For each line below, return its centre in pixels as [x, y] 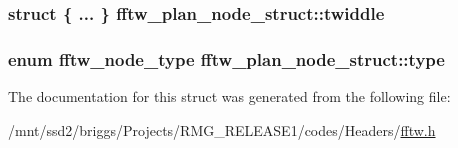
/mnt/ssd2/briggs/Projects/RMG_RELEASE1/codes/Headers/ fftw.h [222, 129]
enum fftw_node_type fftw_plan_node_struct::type [226, 58]
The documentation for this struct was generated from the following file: [229, 96]
